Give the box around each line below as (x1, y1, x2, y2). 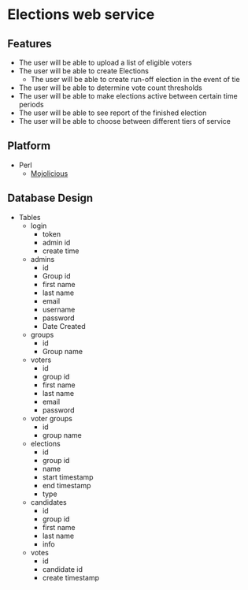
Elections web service (7, 6, 155, 24)
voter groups (30, 413, 72, 423)
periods (18, 100, 44, 109)
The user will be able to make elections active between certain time (18, 91, 238, 100)
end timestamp (42, 480, 91, 490)
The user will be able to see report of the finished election (18, 108, 207, 118)
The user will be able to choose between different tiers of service (18, 117, 231, 125)
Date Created (42, 321, 86, 330)
